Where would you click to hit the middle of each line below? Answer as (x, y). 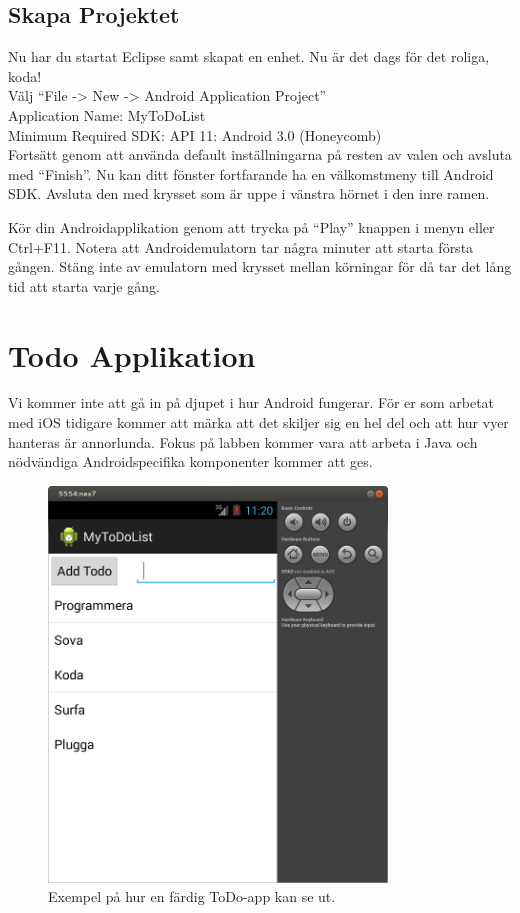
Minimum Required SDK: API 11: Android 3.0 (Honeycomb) (195, 134)
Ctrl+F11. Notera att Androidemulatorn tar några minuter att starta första (241, 246)
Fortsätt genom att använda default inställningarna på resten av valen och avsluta (260, 154)
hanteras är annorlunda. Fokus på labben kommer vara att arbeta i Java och (243, 441)
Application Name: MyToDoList (107, 114)
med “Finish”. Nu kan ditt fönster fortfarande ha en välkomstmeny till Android (251, 173)
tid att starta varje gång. (84, 285)
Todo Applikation (132, 354)
